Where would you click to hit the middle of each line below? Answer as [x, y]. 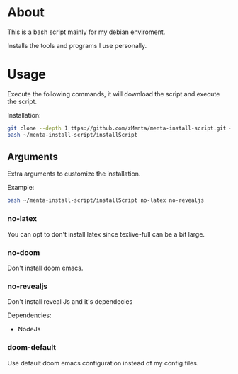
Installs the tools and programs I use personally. [77, 45]
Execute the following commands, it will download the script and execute [114, 93]
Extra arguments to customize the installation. [74, 174]
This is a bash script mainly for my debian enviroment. [86, 32]
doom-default [32, 348]
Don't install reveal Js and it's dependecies [70, 302]
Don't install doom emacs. [45, 268]
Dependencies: [29, 315]
